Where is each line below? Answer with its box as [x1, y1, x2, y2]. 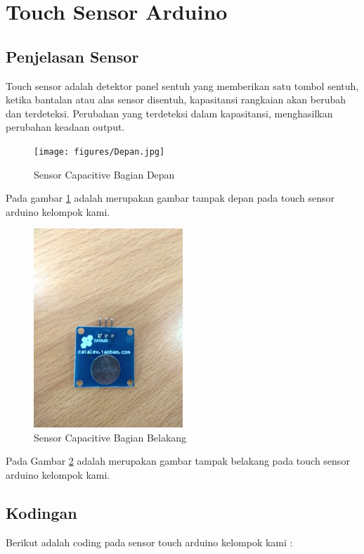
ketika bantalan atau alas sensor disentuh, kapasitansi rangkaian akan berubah [6, 92, 346, 107]
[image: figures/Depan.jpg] [34, 146, 165, 157]
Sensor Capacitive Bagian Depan [34, 167, 175, 181]
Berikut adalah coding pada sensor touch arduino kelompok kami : [6, 534, 293, 549]
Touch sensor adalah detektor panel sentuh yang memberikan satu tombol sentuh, [6, 78, 359, 93]
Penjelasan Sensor [6, 45, 139, 67]
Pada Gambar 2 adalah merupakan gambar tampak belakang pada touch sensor [6, 453, 350, 468]
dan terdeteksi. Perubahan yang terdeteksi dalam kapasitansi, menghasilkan [6, 105, 333, 120]
